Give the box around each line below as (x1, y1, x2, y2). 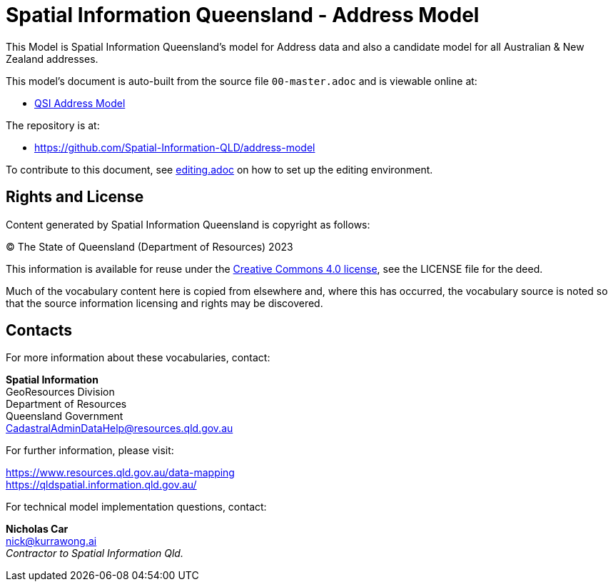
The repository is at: (6, 119, 100, 131)
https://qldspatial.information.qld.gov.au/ (6, 478, 197, 491)
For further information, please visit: (6, 444, 174, 457)
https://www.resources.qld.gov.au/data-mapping (6, 466, 235, 479)
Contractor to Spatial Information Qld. (6, 547, 183, 560)
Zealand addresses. (6, 52, 98, 65)
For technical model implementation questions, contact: (6, 501, 267, 513)
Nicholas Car (6, 523, 69, 536)
